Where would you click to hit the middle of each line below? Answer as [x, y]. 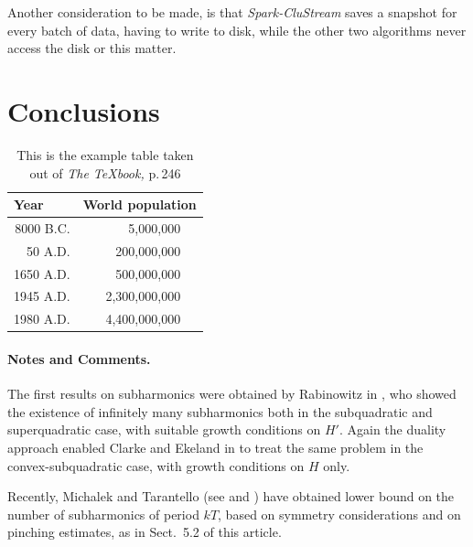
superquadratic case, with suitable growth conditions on [164, 429]
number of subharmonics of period [103, 514]
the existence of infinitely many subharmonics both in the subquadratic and [220, 411]
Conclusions [84, 110]
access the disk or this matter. [92, 48]
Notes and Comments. [79, 359]
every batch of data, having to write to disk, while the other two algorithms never [237, 30]
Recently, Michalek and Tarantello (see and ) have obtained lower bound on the [231, 496]
